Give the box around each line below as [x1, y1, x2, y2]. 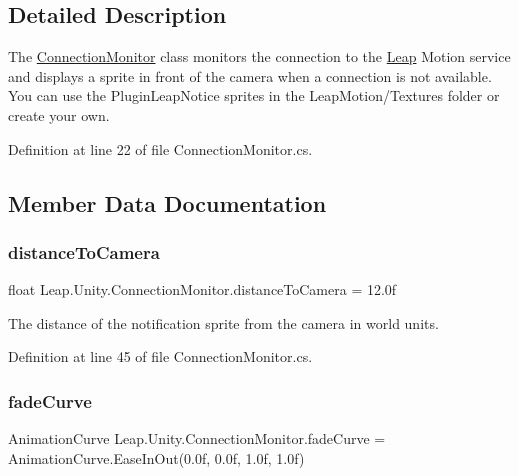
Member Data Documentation [8, 187, 327, 218]
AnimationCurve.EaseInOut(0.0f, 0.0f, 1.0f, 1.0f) [8, 447, 305, 468]
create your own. [8, 104, 110, 125]
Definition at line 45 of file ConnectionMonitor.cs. [8, 346, 313, 367]
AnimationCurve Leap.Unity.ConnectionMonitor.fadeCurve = [8, 428, 386, 449]
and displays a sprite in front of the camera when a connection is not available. [8, 65, 492, 86]
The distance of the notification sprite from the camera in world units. [8, 312, 439, 333]
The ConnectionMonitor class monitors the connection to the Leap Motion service [8, 46, 511, 67]
